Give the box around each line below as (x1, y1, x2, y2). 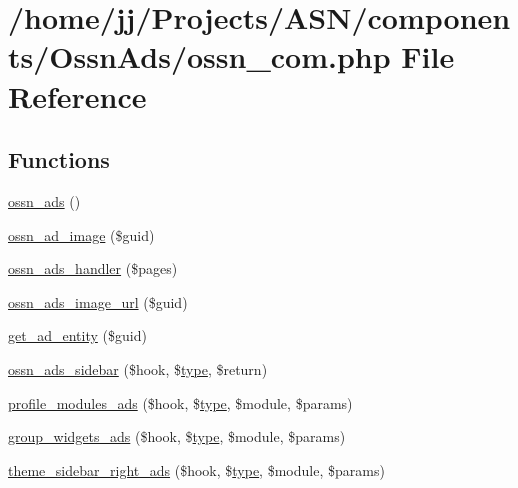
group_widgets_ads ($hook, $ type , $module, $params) (8, 426, 346, 447)
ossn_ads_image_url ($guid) (8, 291, 188, 312)
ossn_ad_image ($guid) (8, 224, 155, 245)
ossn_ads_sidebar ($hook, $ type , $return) (8, 358, 268, 379)
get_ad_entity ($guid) (8, 325, 147, 346)
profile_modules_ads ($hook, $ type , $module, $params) (8, 392, 353, 413)
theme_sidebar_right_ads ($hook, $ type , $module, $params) (8, 459, 385, 480)
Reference (8, 75, 147, 116)
